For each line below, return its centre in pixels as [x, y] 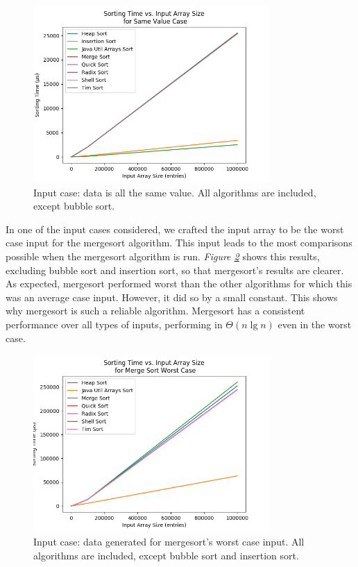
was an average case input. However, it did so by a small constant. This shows [172, 297]
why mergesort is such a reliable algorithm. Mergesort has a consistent [155, 311]
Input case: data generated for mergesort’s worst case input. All [169, 541]
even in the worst [315, 324]
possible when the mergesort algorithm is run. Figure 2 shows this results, [163, 256]
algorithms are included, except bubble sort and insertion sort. [166, 555]
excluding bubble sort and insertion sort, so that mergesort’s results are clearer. [175, 270]
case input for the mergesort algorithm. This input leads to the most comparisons [179, 243]
